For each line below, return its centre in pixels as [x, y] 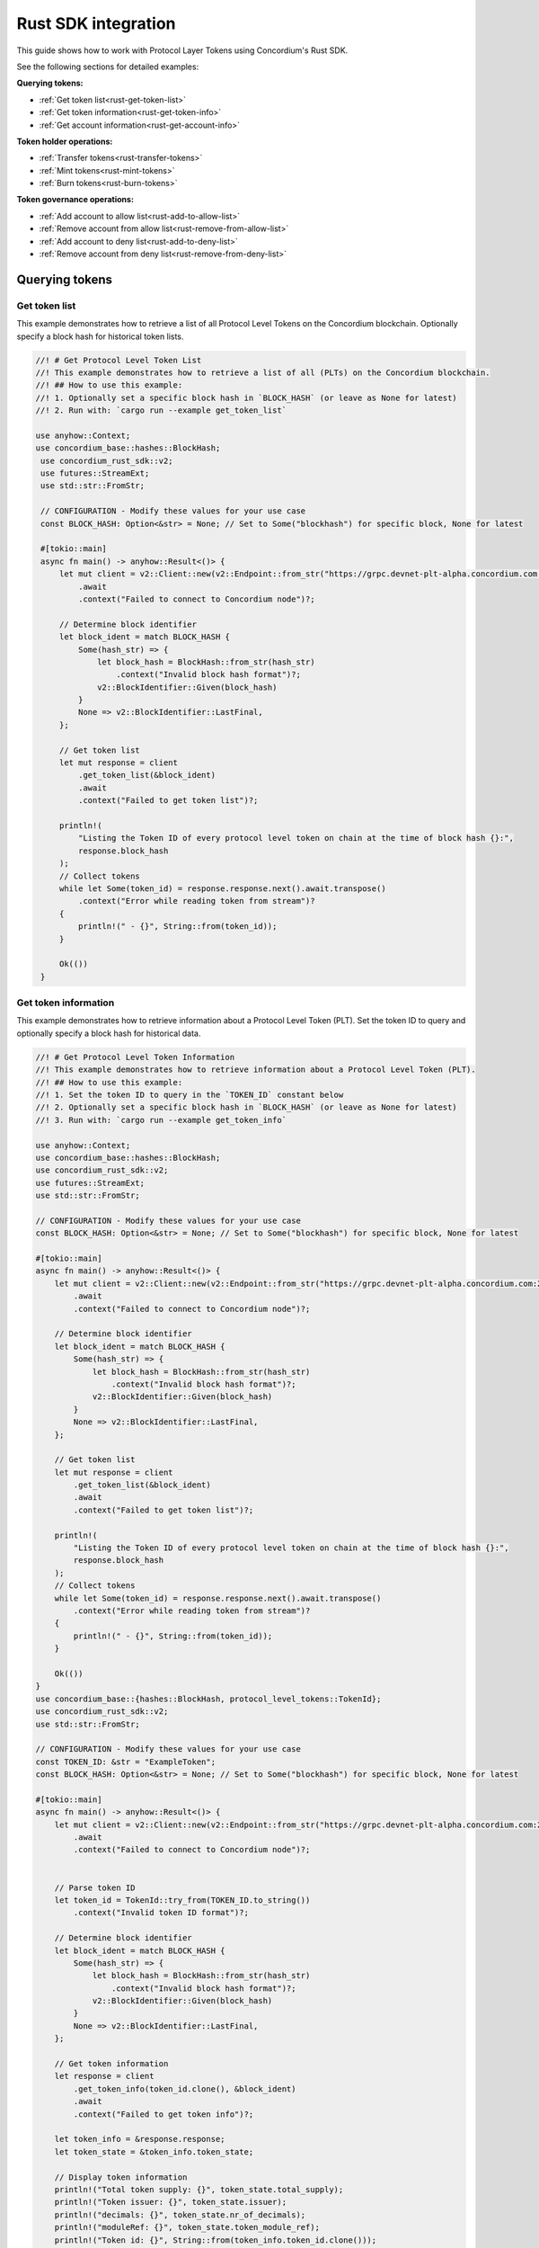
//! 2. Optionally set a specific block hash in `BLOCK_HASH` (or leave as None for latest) [246, 1107]
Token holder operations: [65, 141]
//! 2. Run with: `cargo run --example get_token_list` [161, 410]
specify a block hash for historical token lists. [100, 336]
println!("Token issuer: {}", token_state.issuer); [171, 2202]
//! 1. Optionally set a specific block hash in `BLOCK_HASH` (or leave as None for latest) [246, 397]
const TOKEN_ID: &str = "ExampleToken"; [125, 1762]
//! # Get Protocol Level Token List [119, 360]
